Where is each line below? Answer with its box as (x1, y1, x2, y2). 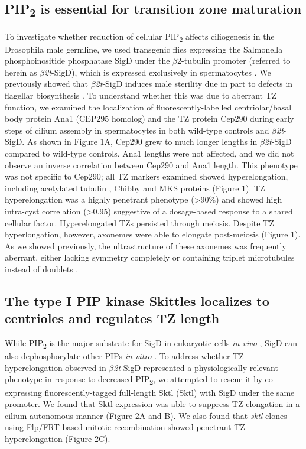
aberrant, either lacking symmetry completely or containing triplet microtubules (5, 251, 295, 263)
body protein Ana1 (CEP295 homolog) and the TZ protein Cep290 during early (5, 112, 294, 125)
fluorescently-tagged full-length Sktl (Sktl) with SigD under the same (44, 386, 295, 398)
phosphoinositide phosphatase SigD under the (5, 54, 170, 67)
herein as (5, 66, 37, 78)
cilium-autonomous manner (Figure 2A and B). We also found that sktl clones (5, 409, 287, 421)
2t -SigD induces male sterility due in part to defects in (95, 77, 293, 90)
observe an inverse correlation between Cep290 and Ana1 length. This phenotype (5, 158, 298, 171)
